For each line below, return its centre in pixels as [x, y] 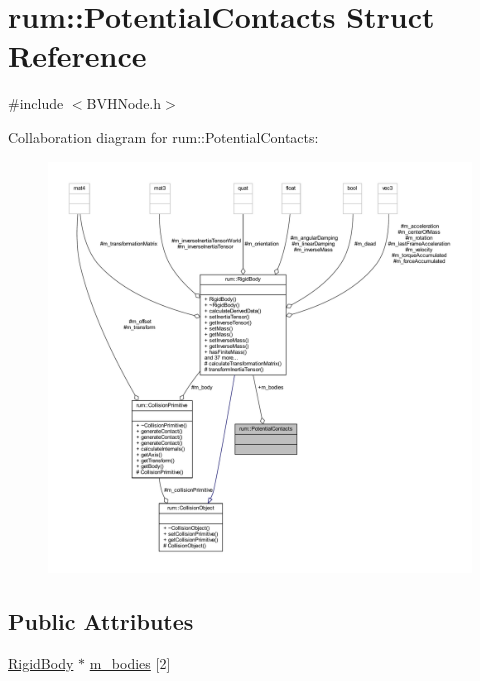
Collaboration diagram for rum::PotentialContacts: [163, 136]
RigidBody [41, 662]
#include [36, 103]
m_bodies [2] [130, 662]
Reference [77, 55]
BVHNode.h [124, 103]
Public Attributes [101, 621]
